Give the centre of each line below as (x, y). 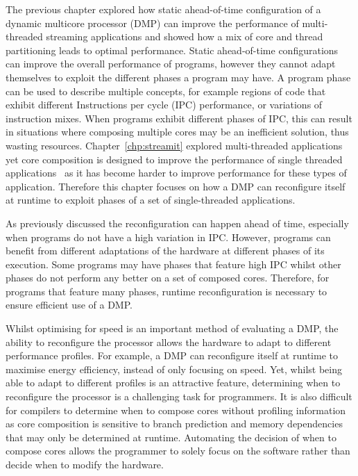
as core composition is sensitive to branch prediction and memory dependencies (174, 424)
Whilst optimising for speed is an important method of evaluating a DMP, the (172, 328)
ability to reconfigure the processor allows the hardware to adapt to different (169, 342)
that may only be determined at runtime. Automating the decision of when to (171, 437)
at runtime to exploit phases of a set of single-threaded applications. (151, 200)
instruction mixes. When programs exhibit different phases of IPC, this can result (179, 118)
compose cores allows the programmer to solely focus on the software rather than (178, 451)
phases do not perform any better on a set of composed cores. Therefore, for (168, 278)
